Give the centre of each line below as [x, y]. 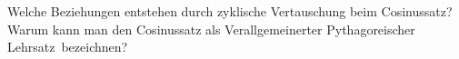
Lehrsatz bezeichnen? [68, 47]
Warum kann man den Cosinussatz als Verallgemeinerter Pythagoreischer [211, 29]
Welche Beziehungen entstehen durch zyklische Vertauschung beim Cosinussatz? [230, 11]
